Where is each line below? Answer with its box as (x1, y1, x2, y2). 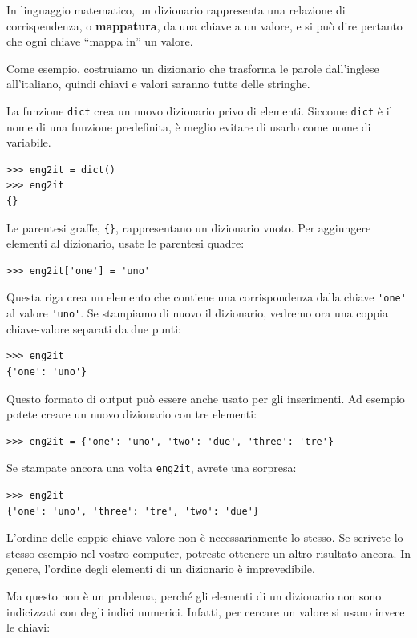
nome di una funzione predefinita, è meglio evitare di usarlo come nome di (6, 118, 371, 135)
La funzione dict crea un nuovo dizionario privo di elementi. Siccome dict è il (6, 102, 393, 119)
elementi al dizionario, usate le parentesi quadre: (6, 235, 245, 252)
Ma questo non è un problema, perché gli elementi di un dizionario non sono (6, 587, 382, 604)
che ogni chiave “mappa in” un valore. (6, 33, 193, 50)
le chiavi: (6, 619, 51, 636)
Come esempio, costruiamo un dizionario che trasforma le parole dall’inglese (6, 59, 379, 76)
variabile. (6, 134, 51, 151)
